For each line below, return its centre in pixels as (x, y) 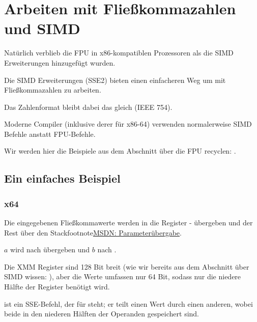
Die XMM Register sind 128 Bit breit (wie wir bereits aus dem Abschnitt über (127, 266)
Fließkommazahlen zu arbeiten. (53, 90)
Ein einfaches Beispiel (62, 178)
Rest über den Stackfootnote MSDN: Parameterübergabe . (93, 232)
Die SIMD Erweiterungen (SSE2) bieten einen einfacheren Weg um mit (115, 80)
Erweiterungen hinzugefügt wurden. (60, 62)
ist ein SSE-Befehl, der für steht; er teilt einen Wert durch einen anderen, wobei (128, 303)
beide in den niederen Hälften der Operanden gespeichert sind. (102, 314)
